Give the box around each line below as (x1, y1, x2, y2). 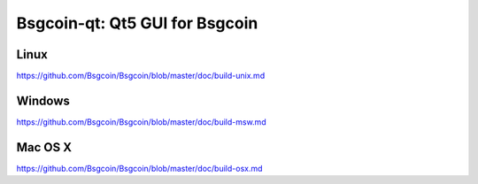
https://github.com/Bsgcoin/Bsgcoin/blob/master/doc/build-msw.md (16, 116, 266, 127)
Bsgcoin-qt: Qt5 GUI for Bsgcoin (16, 13, 258, 33)
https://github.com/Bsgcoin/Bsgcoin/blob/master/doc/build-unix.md (16, 71, 266, 81)
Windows (16, 93, 70, 108)
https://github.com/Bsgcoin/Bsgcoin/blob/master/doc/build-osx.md (16, 163, 263, 173)
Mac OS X (16, 140, 73, 155)
